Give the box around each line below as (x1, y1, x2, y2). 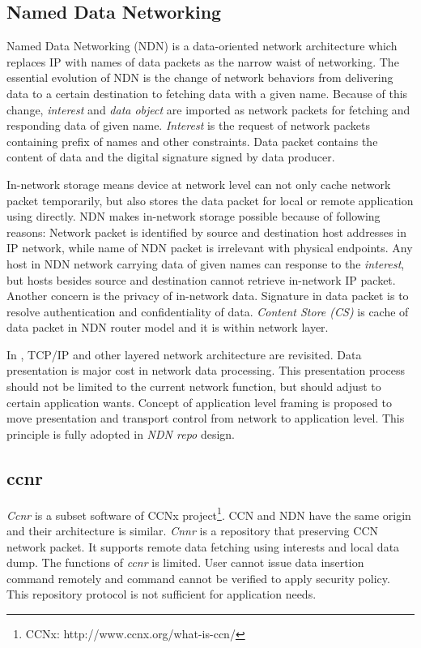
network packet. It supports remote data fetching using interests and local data (6, 538, 400, 555)
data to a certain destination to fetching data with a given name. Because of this (6, 84, 408, 101)
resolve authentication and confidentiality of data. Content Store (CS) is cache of (6, 303, 409, 320)
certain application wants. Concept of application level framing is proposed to (6, 393, 392, 410)
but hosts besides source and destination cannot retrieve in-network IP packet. (6, 271, 396, 288)
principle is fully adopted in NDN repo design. (6, 425, 235, 442)
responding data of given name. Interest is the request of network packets (6, 117, 370, 134)
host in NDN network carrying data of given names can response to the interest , (6, 255, 405, 272)
